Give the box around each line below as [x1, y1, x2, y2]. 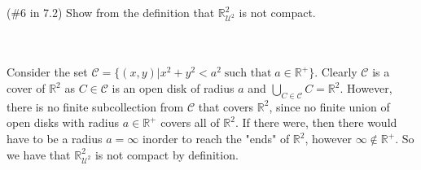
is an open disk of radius [112, 80, 235, 97]
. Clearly [314, 63, 357, 81]
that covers [198, 98, 254, 115]
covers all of [160, 114, 220, 131]
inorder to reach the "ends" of [142, 130, 290, 147]
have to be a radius [7, 130, 103, 147]
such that [224, 68, 272, 80]
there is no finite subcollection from [7, 98, 184, 115]
